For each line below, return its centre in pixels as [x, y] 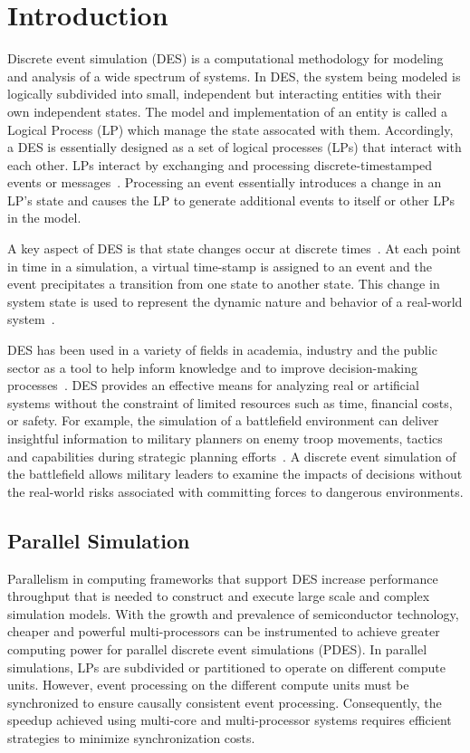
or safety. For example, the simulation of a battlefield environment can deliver [223, 420]
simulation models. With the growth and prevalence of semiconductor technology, [233, 613]
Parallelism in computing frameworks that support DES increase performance [223, 578]
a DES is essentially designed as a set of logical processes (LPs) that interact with [235, 147]
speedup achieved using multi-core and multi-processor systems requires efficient [230, 720]
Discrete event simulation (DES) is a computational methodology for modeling [225, 58]
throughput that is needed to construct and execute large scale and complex [219, 596]
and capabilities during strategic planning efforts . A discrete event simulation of [232, 456]
